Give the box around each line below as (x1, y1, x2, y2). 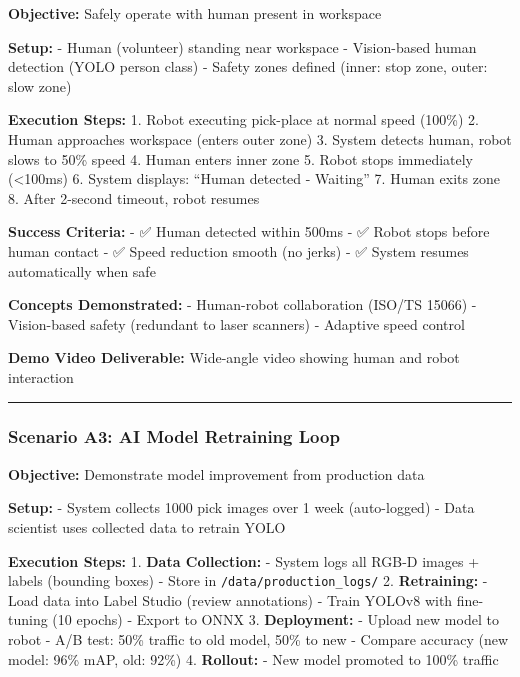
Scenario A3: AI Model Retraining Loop (8, 424, 340, 449)
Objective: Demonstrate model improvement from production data (8, 463, 425, 484)
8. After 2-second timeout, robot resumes (8, 187, 260, 208)
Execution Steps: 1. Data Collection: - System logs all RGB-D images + (8, 550, 480, 571)
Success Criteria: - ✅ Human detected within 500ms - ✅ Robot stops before (8, 221, 490, 242)
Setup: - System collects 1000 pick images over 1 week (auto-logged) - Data (8, 497, 475, 518)
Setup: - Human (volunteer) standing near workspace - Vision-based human (8, 36, 477, 57)
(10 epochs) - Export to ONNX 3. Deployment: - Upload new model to (52, 609, 499, 630)
